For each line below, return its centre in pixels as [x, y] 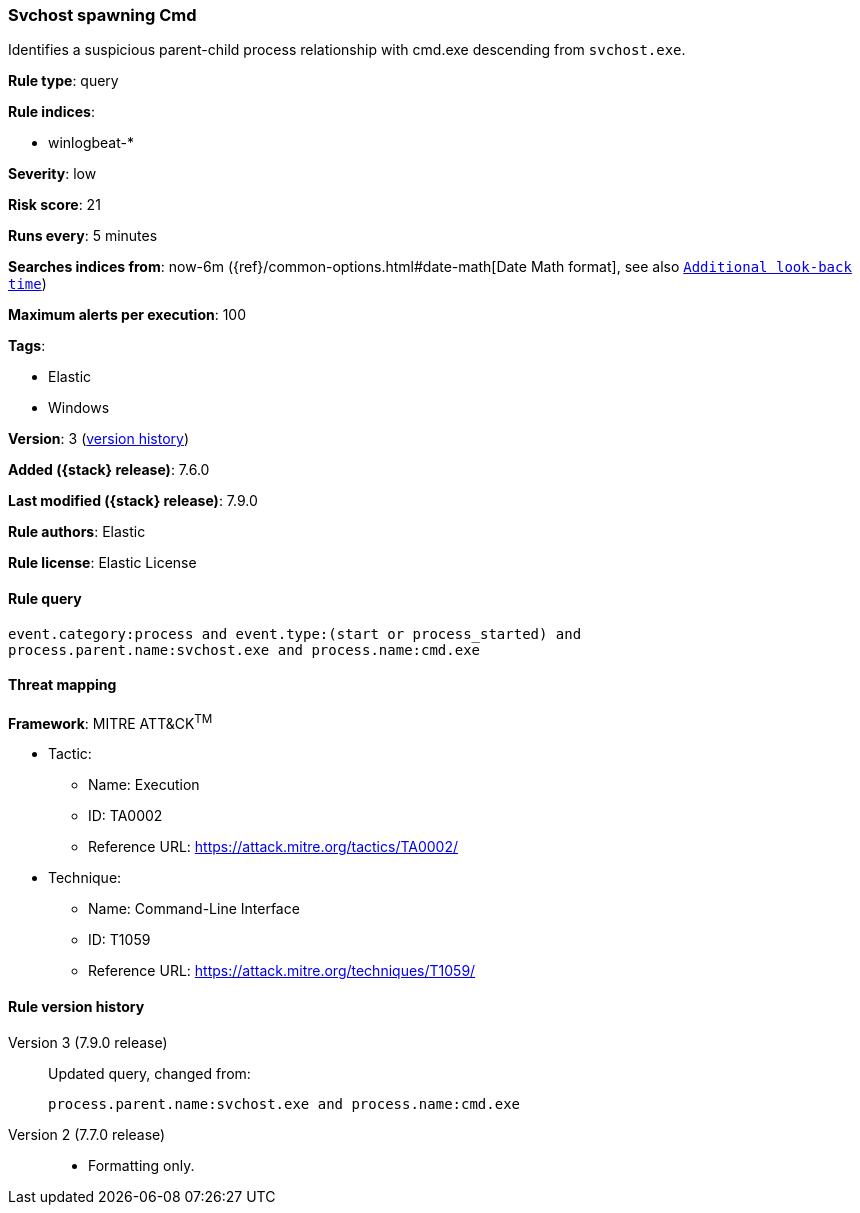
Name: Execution [144, 785]
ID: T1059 [119, 940]
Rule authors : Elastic [77, 532]
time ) [27, 284]
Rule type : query [63, 81]
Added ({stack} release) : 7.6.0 [109, 470]
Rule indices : [51, 112]
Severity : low [52, 174]
